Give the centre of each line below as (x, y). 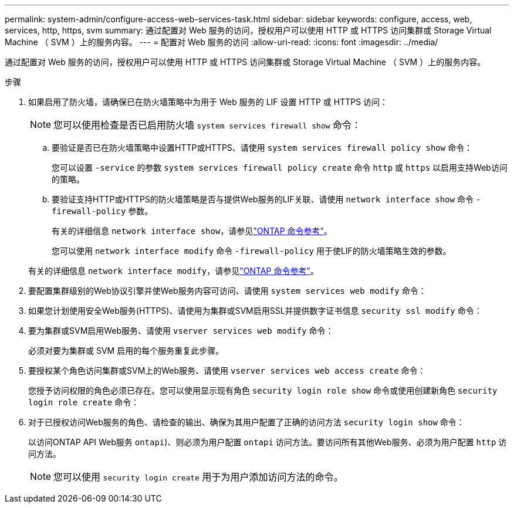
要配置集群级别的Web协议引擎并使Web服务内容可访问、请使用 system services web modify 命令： (227, 291)
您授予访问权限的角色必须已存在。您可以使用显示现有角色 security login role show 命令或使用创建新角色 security (263, 390)
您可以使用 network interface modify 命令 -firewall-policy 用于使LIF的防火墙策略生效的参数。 (251, 251)
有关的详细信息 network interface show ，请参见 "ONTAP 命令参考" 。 (192, 231)
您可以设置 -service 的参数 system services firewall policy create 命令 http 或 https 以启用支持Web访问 (280, 167)
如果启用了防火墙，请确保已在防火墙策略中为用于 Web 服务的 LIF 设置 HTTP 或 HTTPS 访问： (208, 102)
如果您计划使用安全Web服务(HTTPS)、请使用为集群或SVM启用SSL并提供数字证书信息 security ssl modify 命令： (255, 311)
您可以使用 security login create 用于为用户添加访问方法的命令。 (198, 477)
